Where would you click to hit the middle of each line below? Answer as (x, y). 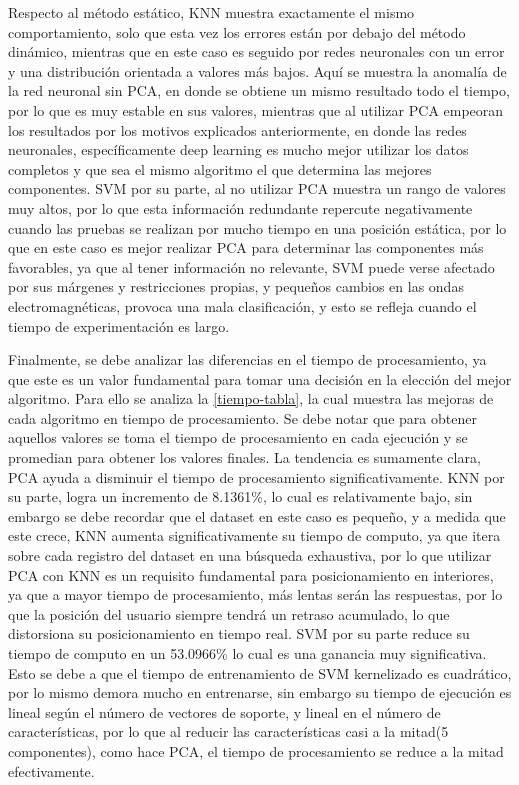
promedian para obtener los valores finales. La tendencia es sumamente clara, (244, 457)
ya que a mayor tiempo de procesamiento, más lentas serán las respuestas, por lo (255, 594)
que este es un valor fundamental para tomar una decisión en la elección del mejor (260, 378)
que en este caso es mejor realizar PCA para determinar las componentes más (246, 247)
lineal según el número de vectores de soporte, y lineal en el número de (224, 711)
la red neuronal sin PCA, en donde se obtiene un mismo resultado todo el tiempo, (259, 90)
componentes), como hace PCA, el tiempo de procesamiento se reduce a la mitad (256, 750)
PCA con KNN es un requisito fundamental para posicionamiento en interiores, (251, 574)
